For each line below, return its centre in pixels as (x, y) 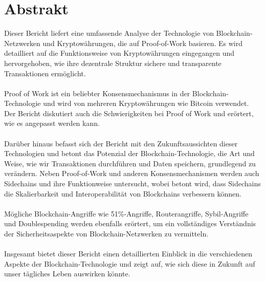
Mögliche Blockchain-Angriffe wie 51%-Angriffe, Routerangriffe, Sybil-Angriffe (126, 213)
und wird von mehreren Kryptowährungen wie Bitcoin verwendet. (146, 103)
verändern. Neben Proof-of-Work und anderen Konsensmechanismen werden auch (132, 173)
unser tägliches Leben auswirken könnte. (67, 274)
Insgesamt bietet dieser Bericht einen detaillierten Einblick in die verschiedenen (128, 254)
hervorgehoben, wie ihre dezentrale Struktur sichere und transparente (113, 63)
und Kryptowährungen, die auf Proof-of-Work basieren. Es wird (142, 43)
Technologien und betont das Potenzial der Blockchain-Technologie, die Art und (129, 153)
